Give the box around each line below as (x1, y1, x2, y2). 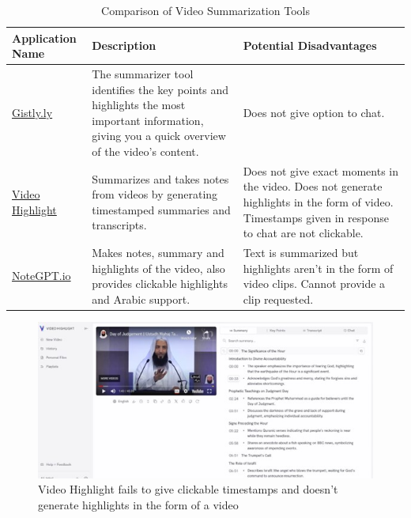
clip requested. (243, 290, 314, 307)
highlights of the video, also (92, 259, 225, 276)
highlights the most (92, 96, 186, 113)
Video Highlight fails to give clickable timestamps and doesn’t (38, 481, 338, 497)
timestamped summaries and (92, 201, 231, 217)
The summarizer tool (92, 66, 194, 82)
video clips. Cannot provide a (243, 275, 386, 292)
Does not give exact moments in (243, 162, 398, 179)
